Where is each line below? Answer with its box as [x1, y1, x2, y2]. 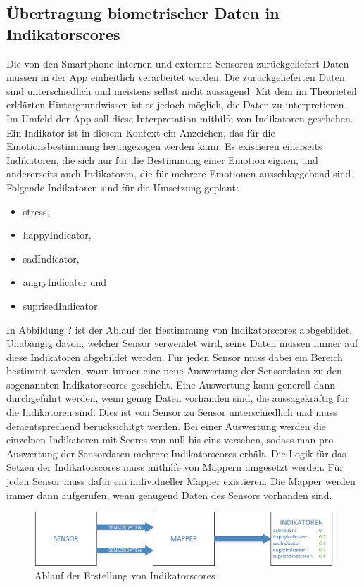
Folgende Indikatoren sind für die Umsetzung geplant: [6, 179, 239, 194]
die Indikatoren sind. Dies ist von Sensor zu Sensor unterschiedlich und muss [6, 405, 337, 419]
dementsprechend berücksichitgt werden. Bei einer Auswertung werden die [6, 418, 327, 433]
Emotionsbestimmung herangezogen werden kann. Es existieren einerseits [6, 139, 322, 153]
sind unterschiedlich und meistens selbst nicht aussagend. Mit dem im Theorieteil [6, 83, 357, 98]
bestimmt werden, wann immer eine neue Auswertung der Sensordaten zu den [6, 363, 342, 378]
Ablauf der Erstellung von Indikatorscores [34, 568, 215, 583]
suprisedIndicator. [23, 298, 101, 313]
